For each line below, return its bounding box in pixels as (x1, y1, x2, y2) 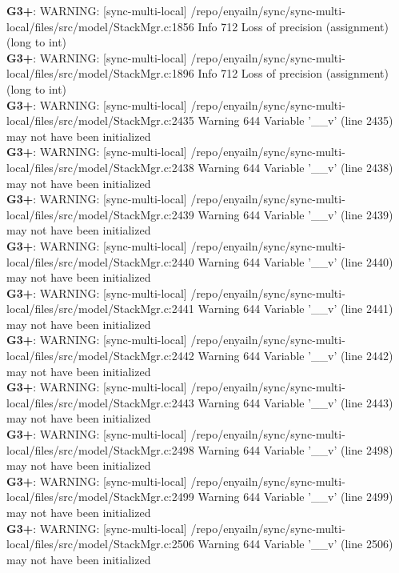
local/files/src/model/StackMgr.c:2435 (6, 112, 194, 129)
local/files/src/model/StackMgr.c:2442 (6, 347, 194, 364)
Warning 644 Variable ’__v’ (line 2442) (198, 347, 393, 364)
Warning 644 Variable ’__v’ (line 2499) (198, 488, 393, 505)
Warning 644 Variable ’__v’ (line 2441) (198, 300, 393, 317)
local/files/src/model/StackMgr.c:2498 (6, 441, 194, 458)
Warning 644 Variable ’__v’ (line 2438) (198, 158, 393, 175)
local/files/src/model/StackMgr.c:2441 (6, 300, 194, 317)
